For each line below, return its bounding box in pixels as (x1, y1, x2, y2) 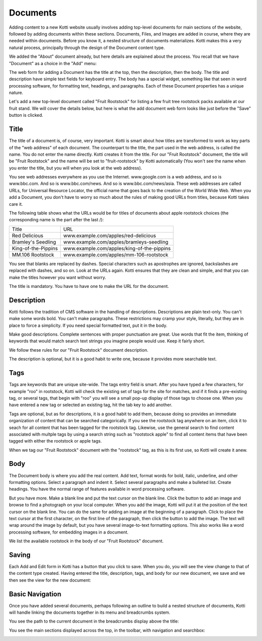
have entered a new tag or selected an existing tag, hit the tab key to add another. (9, 402, 172, 408)
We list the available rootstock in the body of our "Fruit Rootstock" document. (9, 538, 164, 544)
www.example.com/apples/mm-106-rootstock (63, 251, 168, 258)
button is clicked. (9, 112, 44, 118)
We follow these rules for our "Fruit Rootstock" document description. (9, 347, 148, 353)
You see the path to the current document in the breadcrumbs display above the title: (9, 618, 179, 624)
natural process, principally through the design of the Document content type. (9, 44, 165, 51)
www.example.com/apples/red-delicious (63, 232, 156, 239)
